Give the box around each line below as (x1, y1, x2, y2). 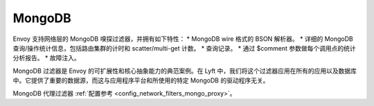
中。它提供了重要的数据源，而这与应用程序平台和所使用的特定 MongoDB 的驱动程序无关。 (12, 76, 269, 85)
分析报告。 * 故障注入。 (12, 54, 80, 62)
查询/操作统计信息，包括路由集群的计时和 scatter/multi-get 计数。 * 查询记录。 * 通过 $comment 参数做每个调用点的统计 (12, 44, 356, 52)
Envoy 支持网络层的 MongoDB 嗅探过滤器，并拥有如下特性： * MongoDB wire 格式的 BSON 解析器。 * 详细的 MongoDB (12, 35, 353, 43)
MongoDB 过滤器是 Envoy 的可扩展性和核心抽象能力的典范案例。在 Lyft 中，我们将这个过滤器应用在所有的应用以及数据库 (12, 67, 357, 75)
